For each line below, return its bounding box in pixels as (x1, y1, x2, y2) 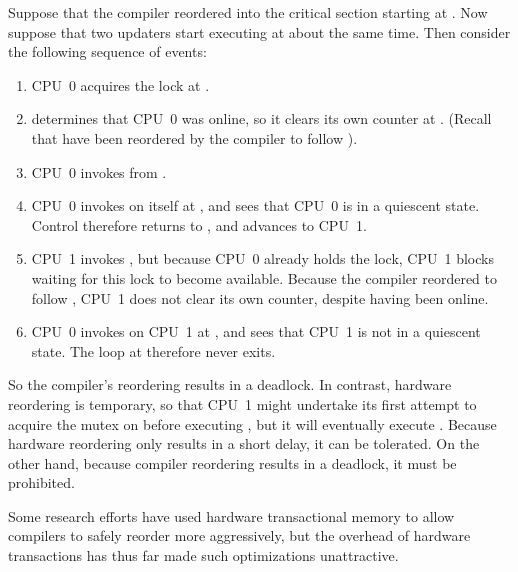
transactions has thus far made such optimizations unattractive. (8, 545, 399, 566)
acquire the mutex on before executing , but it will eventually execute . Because (8, 413, 497, 434)
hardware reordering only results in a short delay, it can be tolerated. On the (8, 433, 480, 454)
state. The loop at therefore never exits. (31, 340, 276, 361)
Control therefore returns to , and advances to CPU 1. (31, 214, 367, 235)
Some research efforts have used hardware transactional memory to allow (8, 505, 455, 526)
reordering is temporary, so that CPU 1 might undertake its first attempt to (8, 393, 477, 414)
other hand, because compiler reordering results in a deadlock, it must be (8, 452, 457, 473)
